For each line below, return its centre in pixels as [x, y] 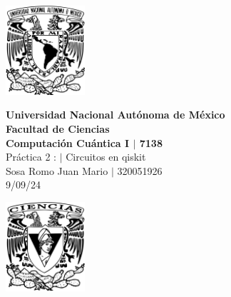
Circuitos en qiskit [106, 157]
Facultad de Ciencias [58, 128]
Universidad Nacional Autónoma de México [115, 115]
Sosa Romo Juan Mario [57, 170]
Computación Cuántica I [68, 142]
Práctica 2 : [31, 157]
